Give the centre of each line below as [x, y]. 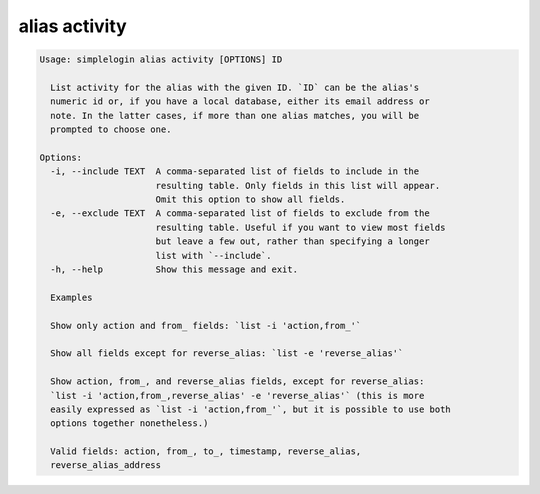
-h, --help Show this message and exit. [174, 269]
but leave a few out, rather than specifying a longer [292, 241]
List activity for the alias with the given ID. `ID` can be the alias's [235, 87]
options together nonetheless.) [129, 423]
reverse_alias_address [106, 465]
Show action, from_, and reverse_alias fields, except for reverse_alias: [237, 381]
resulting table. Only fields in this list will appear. [298, 185]
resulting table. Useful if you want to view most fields [300, 227]
